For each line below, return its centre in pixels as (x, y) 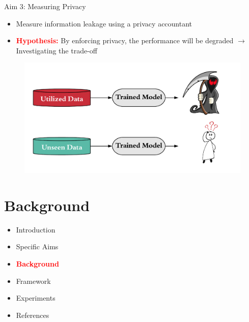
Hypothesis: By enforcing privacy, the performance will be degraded (125, 40)
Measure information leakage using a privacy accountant (104, 23)
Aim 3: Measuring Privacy (45, 6)
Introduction (36, 229)
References (33, 315)
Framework (33, 281)
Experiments (36, 298)
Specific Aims (37, 246)
